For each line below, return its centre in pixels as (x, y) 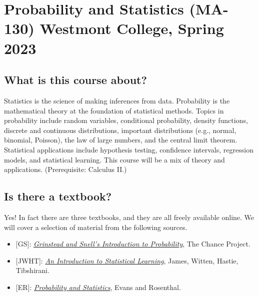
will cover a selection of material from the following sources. (96, 227)
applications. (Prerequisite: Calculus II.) (65, 169)
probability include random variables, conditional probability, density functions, (126, 120)
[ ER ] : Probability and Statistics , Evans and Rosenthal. (98, 287)
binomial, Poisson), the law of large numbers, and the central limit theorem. (121, 140)
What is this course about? (75, 80)
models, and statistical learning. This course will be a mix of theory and (114, 159)
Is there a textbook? (58, 196)
